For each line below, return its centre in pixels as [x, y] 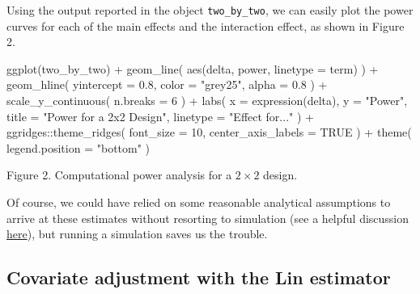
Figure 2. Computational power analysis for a [119, 175]
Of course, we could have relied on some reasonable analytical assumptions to [199, 202]
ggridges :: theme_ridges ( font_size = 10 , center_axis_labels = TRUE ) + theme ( [209, 132]
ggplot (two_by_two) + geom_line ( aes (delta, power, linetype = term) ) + [193, 68]
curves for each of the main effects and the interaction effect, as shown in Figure [206, 25]
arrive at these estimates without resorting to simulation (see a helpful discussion [208, 218]
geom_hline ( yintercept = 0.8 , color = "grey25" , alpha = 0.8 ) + [167, 84]
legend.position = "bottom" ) [78, 147]
